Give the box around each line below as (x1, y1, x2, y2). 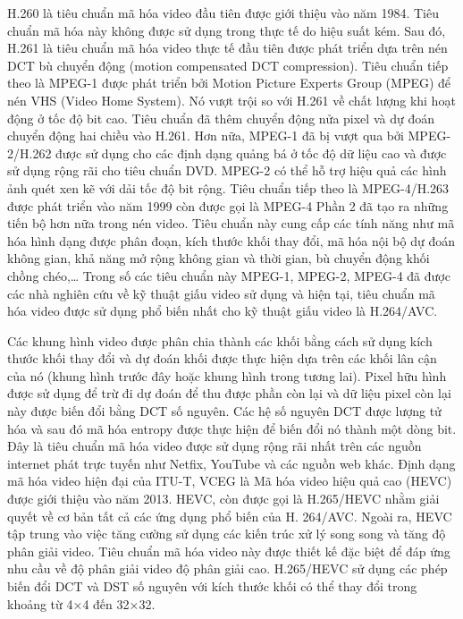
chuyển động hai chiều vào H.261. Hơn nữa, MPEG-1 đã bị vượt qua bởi (7, 126, 404, 145)
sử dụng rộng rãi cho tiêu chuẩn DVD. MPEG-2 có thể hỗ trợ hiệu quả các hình (7, 161, 447, 180)
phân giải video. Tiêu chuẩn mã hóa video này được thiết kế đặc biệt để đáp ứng (7, 541, 450, 560)
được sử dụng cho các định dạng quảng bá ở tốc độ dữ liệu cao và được (55, 143, 447, 162)
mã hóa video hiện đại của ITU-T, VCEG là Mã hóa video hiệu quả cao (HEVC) (7, 471, 452, 490)
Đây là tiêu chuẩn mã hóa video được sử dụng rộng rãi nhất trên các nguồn (7, 437, 422, 455)
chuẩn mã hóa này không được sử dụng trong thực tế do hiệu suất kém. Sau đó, (7, 21, 446, 39)
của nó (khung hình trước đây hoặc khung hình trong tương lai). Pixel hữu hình (7, 366, 447, 385)
